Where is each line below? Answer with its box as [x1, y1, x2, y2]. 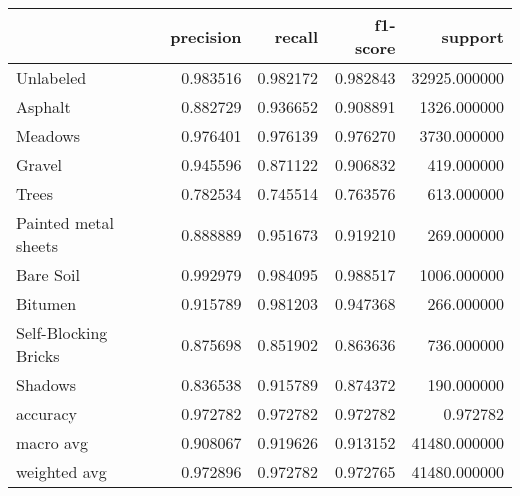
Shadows [16, 373, 77, 396]
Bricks [16, 344, 60, 367]
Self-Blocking [16, 321, 108, 344]
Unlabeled [16, 66, 87, 89]
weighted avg [16, 460, 107, 483]
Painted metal [16, 211, 115, 234]
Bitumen [16, 292, 77, 315]
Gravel [16, 153, 62, 176]
